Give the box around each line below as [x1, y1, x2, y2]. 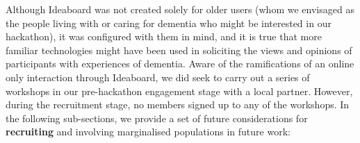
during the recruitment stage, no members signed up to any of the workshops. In [6, 97, 350, 112]
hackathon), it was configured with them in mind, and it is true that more [6, 29, 322, 44]
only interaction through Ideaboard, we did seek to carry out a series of [6, 69, 310, 84]
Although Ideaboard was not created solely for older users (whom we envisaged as [6, 2, 354, 16]
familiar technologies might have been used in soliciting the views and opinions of [6, 42, 352, 57]
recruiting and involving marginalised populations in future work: [6, 124, 291, 139]
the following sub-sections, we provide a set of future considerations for [6, 110, 308, 125]
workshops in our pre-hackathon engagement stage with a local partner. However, [6, 83, 353, 98]
